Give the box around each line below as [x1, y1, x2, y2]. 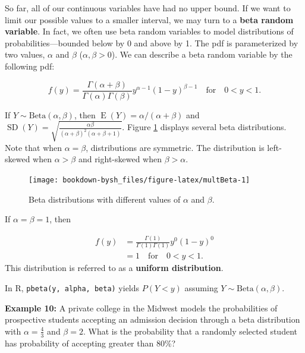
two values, [5, 48, 45, 61]
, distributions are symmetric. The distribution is [86, 141, 265, 153]
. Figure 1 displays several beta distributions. [122, 121, 287, 133]
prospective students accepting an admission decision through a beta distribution [5, 313, 300, 326]
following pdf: [5, 59, 55, 72]
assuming [184, 282, 218, 294]
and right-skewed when [78, 153, 162, 165]
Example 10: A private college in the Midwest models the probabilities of [5, 301, 278, 314]
